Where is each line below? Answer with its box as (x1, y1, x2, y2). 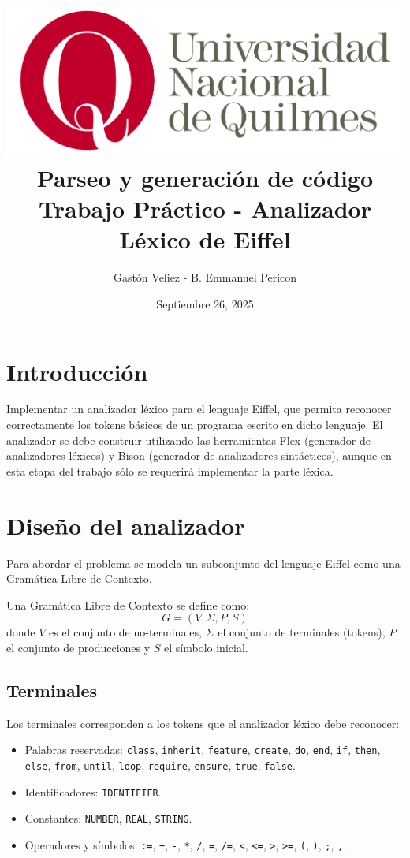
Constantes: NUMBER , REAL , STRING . (24, 810, 192, 826)
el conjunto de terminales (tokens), (218, 624, 386, 640)
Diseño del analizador (6, 509, 245, 541)
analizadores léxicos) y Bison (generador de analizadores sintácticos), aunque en (6, 447, 392, 464)
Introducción (6, 355, 148, 387)
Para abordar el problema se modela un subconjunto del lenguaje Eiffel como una (6, 554, 401, 571)
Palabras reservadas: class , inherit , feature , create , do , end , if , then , (24, 741, 381, 758)
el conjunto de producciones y (6, 639, 151, 655)
